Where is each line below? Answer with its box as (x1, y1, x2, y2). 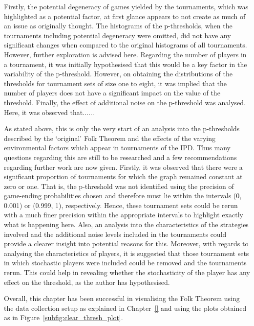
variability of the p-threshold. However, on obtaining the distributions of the (4, 69, 233, 79)
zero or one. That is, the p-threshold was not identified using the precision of (4, 181, 234, 191)
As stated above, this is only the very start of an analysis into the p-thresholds (4, 123, 240, 134)
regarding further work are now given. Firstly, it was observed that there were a (4, 162, 243, 172)
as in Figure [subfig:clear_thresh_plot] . (4, 312, 123, 323)
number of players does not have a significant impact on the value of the (4, 88, 220, 98)
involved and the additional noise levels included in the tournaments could (4, 229, 227, 239)
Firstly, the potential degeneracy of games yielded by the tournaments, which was (4, 1, 249, 11)
